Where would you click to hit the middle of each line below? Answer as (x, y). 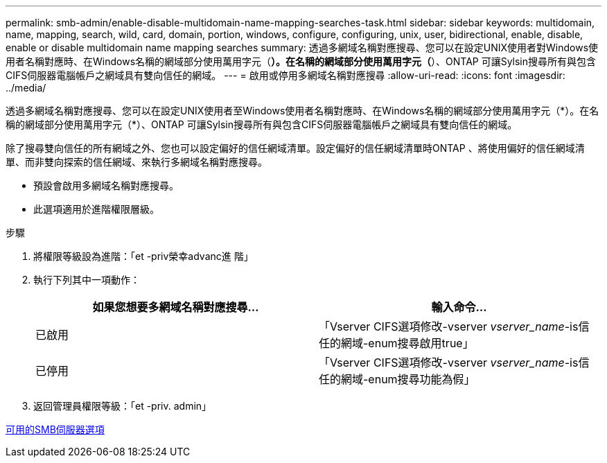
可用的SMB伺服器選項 (55, 429)
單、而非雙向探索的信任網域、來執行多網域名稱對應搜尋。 (137, 162)
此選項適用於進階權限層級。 (96, 209)
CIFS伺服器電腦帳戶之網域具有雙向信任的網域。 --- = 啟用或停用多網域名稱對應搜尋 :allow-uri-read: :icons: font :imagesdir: (285, 75)
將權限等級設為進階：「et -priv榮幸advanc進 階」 (143, 256)
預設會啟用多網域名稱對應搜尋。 (106, 185)
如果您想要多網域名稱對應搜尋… (176, 307)
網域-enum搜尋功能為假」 (408, 379)
